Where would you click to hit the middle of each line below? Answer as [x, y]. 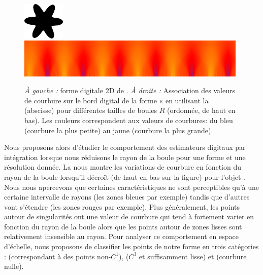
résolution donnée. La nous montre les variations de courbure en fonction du [123, 167]
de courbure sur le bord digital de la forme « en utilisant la [117, 100]
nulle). [14, 266]
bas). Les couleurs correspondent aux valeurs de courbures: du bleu [129, 120]
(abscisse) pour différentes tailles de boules [91, 110]
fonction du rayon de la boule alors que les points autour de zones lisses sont [123, 226]
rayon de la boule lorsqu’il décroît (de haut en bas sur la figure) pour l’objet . [125, 176]
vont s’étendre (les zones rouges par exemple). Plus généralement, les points [122, 206]
